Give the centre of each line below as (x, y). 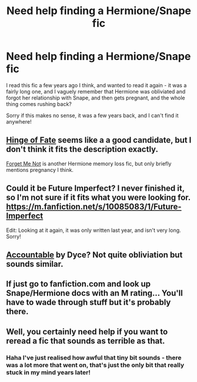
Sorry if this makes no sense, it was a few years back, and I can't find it (92, 115)
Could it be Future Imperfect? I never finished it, (96, 189)
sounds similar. (35, 264)
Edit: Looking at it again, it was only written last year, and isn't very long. (94, 230)
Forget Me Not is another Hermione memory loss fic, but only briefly (89, 164)
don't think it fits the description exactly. (82, 149)
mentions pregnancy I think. (40, 170)
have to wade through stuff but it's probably (89, 302)
